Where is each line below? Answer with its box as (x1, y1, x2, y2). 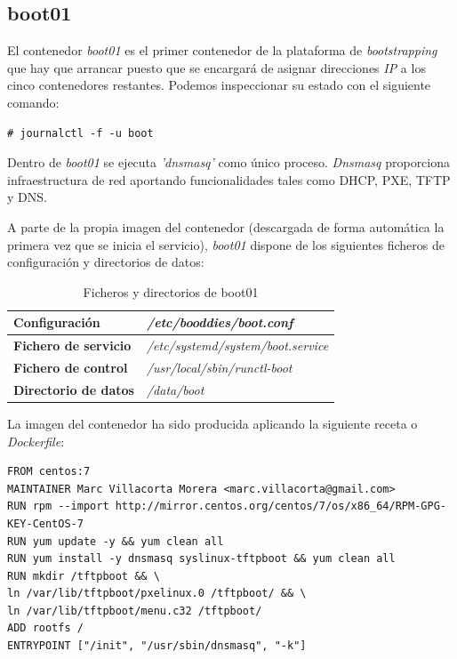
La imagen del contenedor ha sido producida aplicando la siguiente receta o (7, 414, 418, 432)
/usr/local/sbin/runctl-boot (146, 358, 293, 377)
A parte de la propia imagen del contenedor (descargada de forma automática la (7, 217, 445, 236)
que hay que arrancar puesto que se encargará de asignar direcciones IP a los (7, 58, 426, 76)
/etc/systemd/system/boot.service (146, 336, 329, 355)
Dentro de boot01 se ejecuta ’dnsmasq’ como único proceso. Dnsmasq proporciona (7, 153, 451, 172)
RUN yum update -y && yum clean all (7, 534, 224, 548)
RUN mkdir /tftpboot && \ (7, 569, 160, 583)
